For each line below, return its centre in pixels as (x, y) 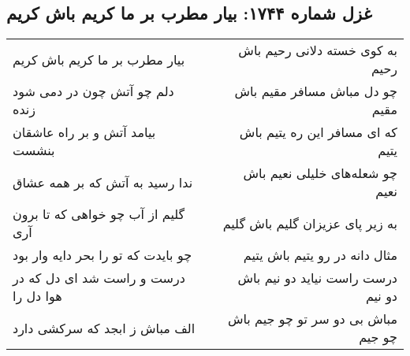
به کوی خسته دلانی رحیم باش (318, 50)
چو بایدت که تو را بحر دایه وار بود (102, 255)
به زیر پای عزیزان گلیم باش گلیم (310, 223)
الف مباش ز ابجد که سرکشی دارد (104, 328)
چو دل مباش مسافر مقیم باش (316, 91)
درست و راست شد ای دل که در (99, 278)
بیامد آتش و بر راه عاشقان (84, 132)
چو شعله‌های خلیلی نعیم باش (320, 173)
